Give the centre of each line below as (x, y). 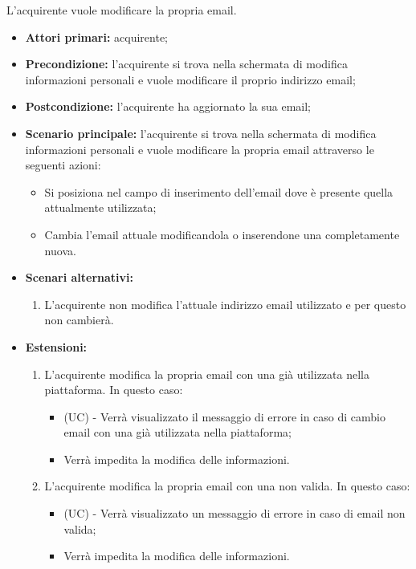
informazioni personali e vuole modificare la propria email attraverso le (200, 149)
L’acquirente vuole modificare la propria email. (122, 10)
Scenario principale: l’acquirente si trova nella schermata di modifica (201, 133)
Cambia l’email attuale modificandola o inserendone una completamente (222, 234)
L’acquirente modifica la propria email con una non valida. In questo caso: (227, 486)
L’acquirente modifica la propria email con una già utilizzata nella (207, 374)
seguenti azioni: (63, 165)
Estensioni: (56, 346)
